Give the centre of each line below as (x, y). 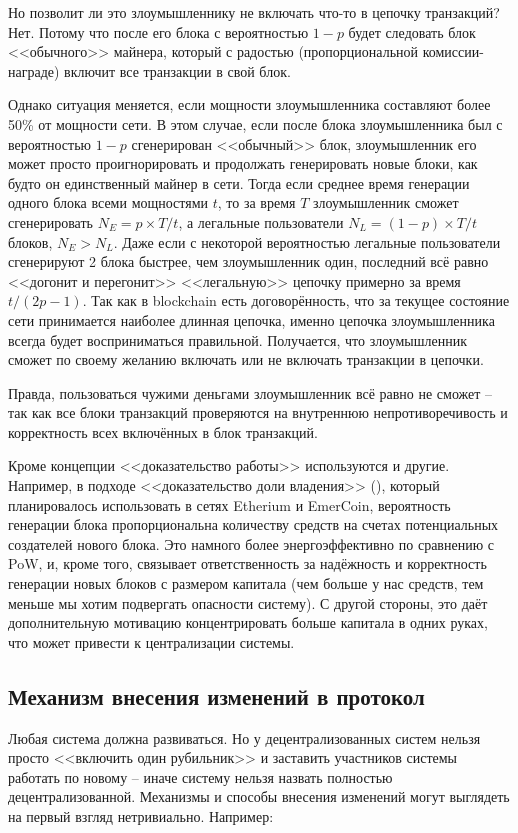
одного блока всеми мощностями (108, 202)
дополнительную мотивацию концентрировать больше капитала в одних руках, (248, 622)
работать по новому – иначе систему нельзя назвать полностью (200, 776)
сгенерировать (50, 221)
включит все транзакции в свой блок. (177, 70)
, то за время (256, 202)
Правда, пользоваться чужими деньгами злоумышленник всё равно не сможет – (250, 392)
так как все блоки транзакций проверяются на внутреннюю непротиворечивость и (258, 412)
